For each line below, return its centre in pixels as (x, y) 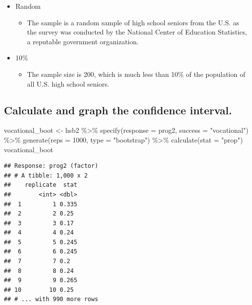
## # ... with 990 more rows (51, 299)
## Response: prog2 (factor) (51, 166)
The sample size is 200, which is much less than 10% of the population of (136, 74)
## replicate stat (41, 185)
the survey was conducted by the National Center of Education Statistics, (137, 32)
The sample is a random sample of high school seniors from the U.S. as (133, 22)
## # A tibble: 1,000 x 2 (46, 175)
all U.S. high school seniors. (68, 83)
